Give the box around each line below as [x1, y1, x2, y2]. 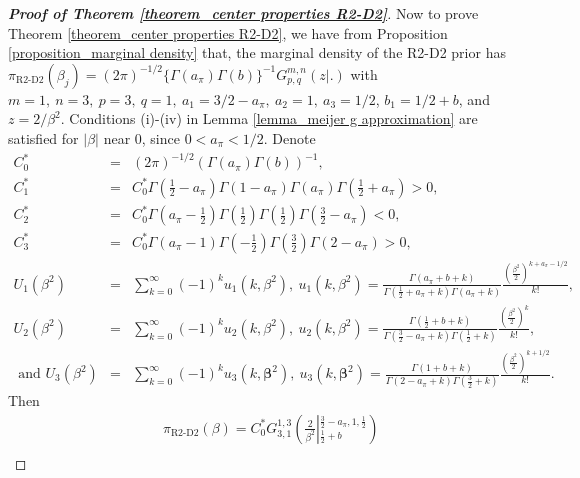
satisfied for [8, 127, 79, 148]
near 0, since [103, 127, 180, 148]
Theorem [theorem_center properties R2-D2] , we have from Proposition [8, 22, 448, 43]
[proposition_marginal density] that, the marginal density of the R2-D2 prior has [8, 42, 506, 63]
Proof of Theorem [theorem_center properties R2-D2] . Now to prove [8, 3, 479, 23]
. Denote [263, 127, 316, 148]
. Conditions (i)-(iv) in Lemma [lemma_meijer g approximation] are [60, 108, 478, 129]
